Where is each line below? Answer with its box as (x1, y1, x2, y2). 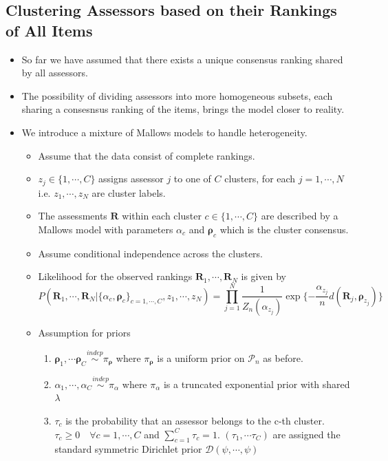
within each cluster (122, 208, 202, 223)
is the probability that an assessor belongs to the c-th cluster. (65, 414, 325, 428)
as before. (263, 350, 303, 365)
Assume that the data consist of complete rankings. (38, 148, 255, 162)
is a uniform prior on (157, 350, 245, 365)
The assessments (38, 208, 107, 223)
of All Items (6, 19, 93, 41)
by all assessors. (21, 65, 88, 80)
